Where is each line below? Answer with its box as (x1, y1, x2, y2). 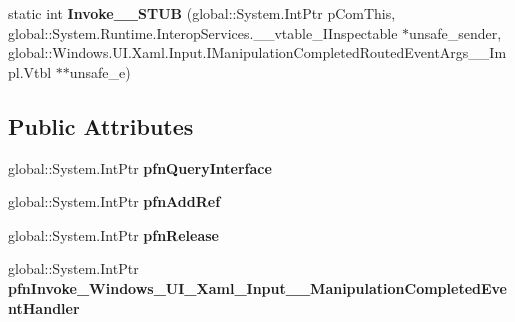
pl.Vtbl (8, 61, 52, 82)
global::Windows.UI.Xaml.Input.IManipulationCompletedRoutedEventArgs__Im (8, 42, 507, 63)
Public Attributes (8, 110, 194, 141)
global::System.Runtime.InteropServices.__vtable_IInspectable (8, 22, 398, 43)
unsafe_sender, (409, 22, 502, 43)
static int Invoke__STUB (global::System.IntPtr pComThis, (8, 3, 396, 23)
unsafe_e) (69, 61, 131, 82)
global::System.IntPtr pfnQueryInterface (8, 157, 272, 178)
